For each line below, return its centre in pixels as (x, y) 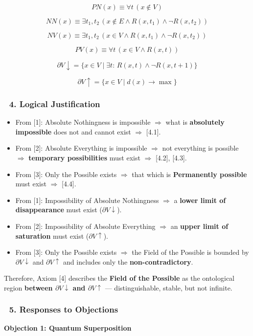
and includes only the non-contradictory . (128, 261)
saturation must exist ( (52, 235)
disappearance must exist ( (59, 210)
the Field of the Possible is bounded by (190, 252)
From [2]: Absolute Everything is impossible (81, 148)
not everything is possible (200, 148)
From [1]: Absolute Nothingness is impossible (83, 122)
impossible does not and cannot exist (73, 131)
